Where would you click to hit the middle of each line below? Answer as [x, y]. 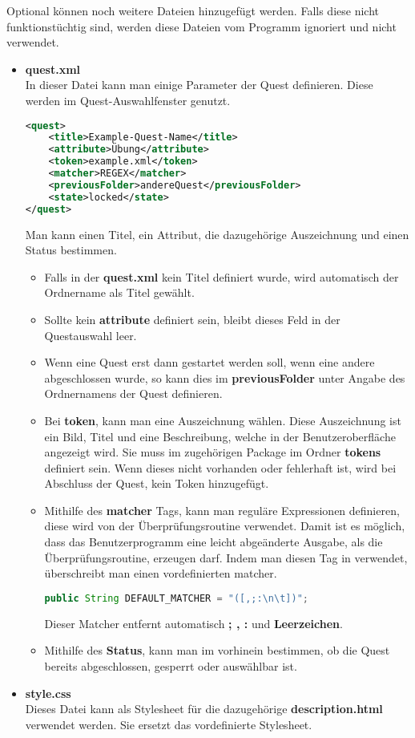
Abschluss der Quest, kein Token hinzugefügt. [157, 483]
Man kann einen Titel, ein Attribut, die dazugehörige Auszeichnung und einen [217, 234]
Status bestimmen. [71, 250]
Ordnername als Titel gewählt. [119, 292]
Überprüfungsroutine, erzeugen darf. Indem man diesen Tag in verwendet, [226, 557]
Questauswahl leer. [91, 335]
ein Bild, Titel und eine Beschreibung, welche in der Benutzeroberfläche [220, 436]
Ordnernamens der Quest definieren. [133, 393]
